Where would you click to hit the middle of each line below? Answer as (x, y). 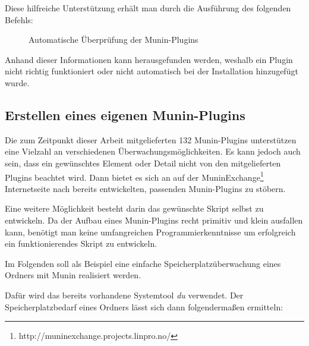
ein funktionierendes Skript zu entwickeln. (81, 243)
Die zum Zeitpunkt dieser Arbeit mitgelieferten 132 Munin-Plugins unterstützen (151, 139)
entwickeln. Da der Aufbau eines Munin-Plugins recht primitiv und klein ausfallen (154, 220)
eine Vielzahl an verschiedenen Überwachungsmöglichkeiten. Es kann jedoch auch (153, 151)
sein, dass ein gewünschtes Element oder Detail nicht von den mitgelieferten (143, 163)
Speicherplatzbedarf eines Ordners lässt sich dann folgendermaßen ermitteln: (144, 306)
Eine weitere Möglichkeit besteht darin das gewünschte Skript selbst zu (134, 208)
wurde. (17, 82)
